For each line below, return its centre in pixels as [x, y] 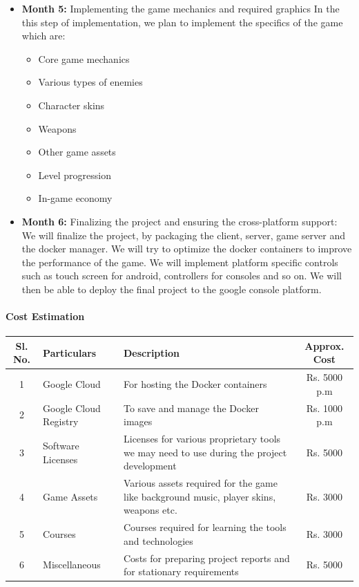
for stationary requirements [181, 571]
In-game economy [75, 198]
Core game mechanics [84, 58]
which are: [43, 36]
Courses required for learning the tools [205, 527]
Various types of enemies [90, 82]
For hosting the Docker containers [195, 384]
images [138, 421]
